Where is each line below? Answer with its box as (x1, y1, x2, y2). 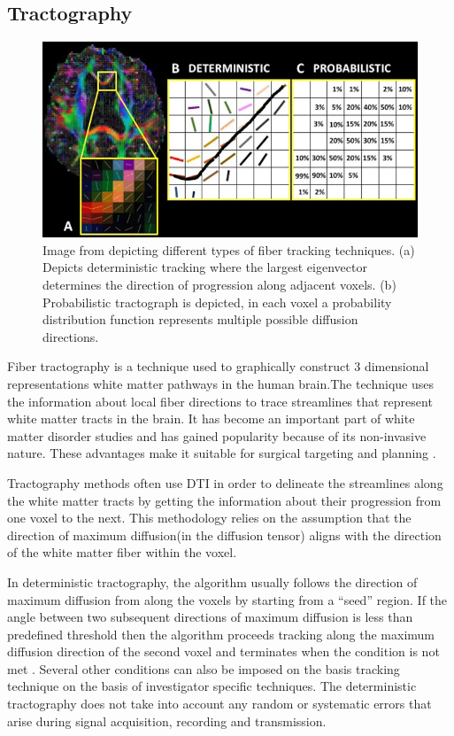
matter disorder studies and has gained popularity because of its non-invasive (7, 426, 427, 445)
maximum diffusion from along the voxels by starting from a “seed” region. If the (7, 590, 448, 608)
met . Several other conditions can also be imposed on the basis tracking (7, 659, 400, 678)
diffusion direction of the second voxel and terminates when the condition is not (7, 642, 440, 661)
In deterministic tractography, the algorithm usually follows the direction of (7, 572, 418, 591)
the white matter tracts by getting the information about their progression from (7, 491, 442, 509)
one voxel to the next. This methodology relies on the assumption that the (7, 508, 412, 527)
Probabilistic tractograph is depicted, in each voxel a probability (42, 292, 392, 311)
